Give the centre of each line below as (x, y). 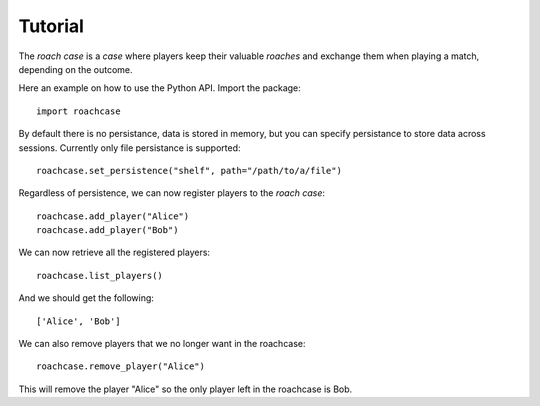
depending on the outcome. (76, 69)
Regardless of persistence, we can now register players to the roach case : (171, 193)
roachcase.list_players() (100, 275)
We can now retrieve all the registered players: (114, 252)
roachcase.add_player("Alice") (113, 216)
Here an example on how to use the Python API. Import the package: (160, 88)
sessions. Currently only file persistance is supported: (129, 147)
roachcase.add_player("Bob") (107, 230)
